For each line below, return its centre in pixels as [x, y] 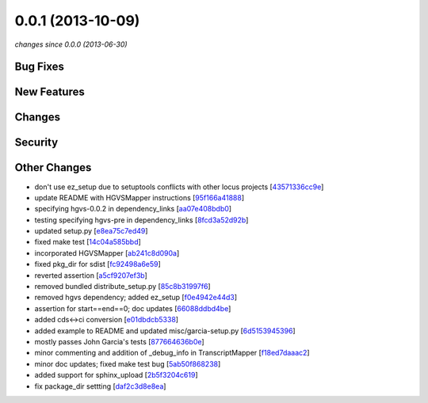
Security [36, 143]
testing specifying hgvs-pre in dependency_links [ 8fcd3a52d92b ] [141, 220]
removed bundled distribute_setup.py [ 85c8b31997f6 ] [122, 287]
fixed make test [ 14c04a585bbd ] [88, 242]
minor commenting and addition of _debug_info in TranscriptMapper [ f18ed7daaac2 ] [172, 353]
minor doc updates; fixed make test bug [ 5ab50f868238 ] [128, 363]
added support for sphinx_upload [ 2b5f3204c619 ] [116, 375]
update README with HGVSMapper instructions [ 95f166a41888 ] [139, 197]
